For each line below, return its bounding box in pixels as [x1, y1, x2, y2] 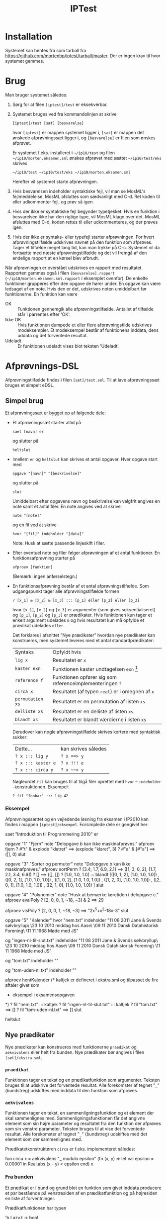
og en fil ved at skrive [12, 522, 57, 528]
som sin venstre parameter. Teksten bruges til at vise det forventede [5, 1126, 145, 1132]
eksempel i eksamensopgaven [12, 992, 75, 998]
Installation [5, 31, 53, 42]
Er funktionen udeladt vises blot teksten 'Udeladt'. [17, 343, 120, 349]
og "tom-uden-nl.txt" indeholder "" [5, 967, 77, 973]
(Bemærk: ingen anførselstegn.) [12, 573, 78, 579]
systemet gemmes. [5, 58, 45, 64]
